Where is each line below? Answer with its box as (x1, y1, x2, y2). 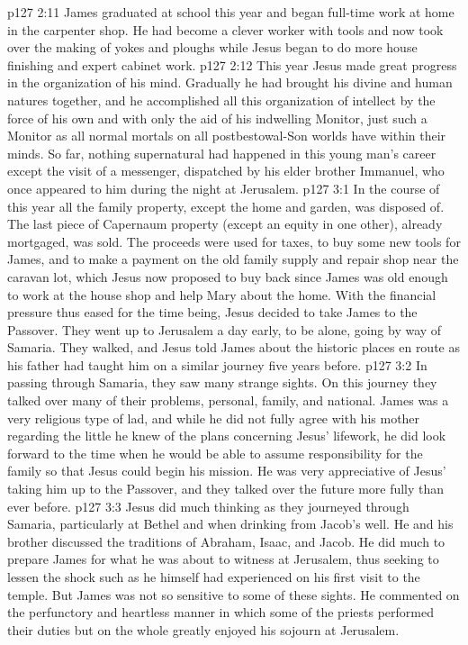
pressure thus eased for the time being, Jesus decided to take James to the (7, 303, 418, 322)
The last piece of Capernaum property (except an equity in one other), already (7, 214, 443, 233)
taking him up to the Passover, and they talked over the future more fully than (7, 479, 445, 498)
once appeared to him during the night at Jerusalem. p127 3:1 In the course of (7, 178, 440, 197)
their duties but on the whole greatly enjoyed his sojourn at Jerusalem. (7, 620, 400, 639)
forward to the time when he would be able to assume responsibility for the (7, 443, 423, 462)
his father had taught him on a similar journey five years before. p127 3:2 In (7, 355, 427, 374)
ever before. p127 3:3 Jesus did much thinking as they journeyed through (7, 496, 409, 515)
